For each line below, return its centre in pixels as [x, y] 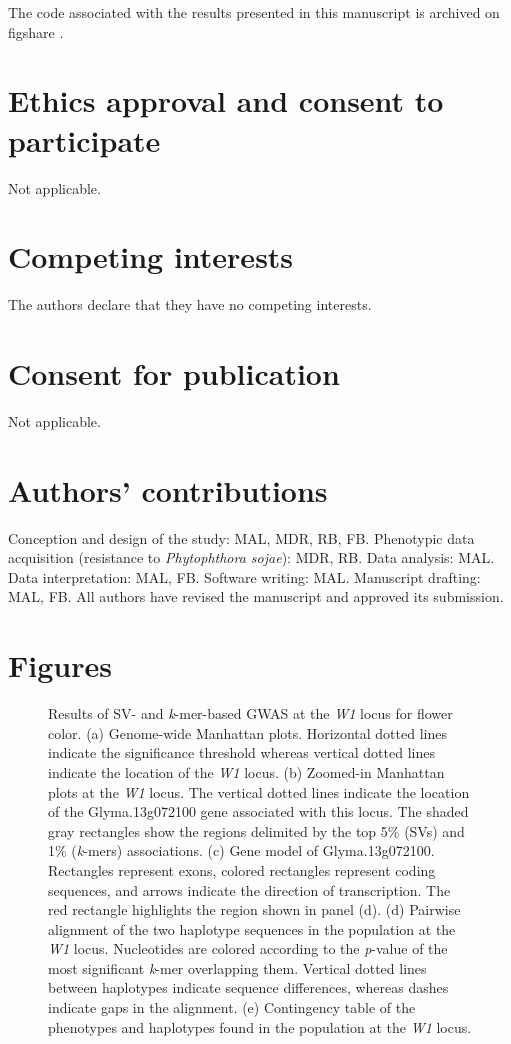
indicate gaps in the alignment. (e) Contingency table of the [232, 1007]
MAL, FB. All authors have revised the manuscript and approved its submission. [256, 596]
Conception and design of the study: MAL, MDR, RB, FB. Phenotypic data [241, 537]
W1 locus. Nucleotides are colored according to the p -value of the [248, 948]
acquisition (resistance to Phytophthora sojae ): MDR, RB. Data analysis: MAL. [251, 557]
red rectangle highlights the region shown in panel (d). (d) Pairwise [254, 909]
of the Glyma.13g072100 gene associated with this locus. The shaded [258, 811]
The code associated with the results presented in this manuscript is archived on [254, 12]
